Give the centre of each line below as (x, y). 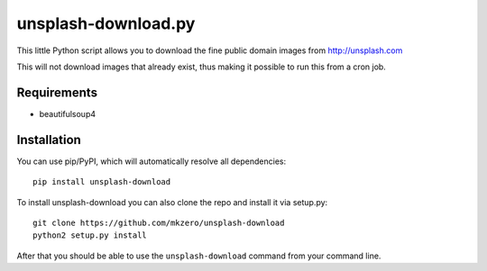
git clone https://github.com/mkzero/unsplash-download (159, 222)
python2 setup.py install (90, 235)
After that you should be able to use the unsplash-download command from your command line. (199, 256)
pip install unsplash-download (102, 182)
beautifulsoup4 (68, 113)
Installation (49, 140)
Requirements (57, 92)
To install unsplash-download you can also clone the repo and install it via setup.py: (172, 202)
